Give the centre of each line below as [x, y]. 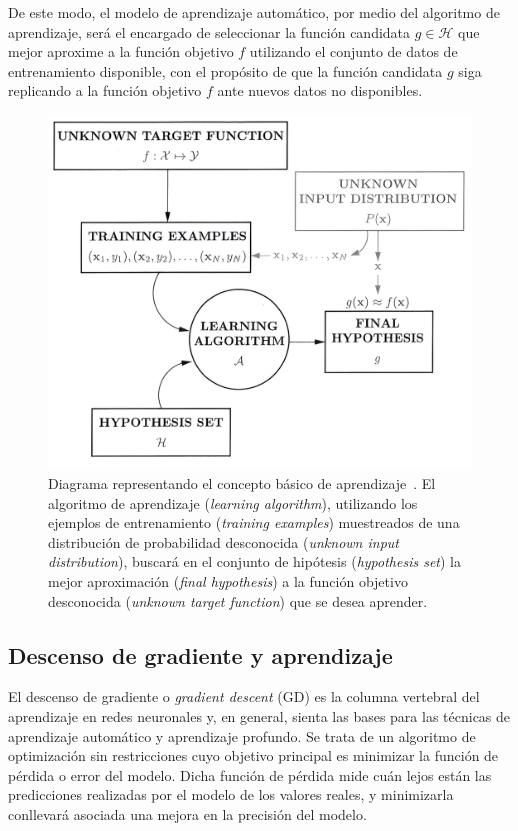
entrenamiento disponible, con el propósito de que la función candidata [225, 70]
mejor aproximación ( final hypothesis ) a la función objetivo [228, 580]
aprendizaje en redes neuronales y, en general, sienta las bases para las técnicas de [259, 715]
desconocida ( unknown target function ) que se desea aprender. [238, 600]
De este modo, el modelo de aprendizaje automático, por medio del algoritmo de [254, 12]
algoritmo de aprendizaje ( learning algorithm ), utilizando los [233, 502]
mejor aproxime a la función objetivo [121, 51]
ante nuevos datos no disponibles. [320, 90]
